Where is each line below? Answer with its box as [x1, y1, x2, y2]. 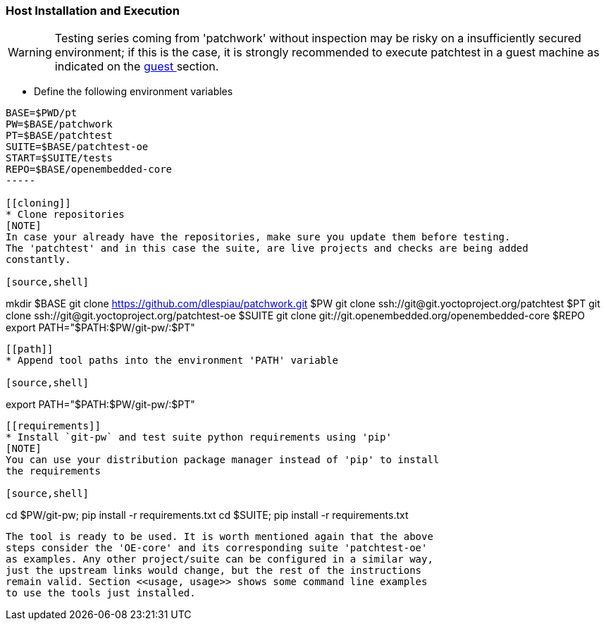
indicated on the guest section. [54, 59, 219, 74]
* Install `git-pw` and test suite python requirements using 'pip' [6, 431, 392, 443]
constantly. [6, 254, 71, 266]
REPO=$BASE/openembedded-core [6, 164, 173, 176]
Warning [8, 45, 52, 60]
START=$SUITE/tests [6, 152, 113, 164]
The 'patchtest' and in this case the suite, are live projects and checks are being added [6, 243, 528, 254]
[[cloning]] [6, 197, 71, 209]
